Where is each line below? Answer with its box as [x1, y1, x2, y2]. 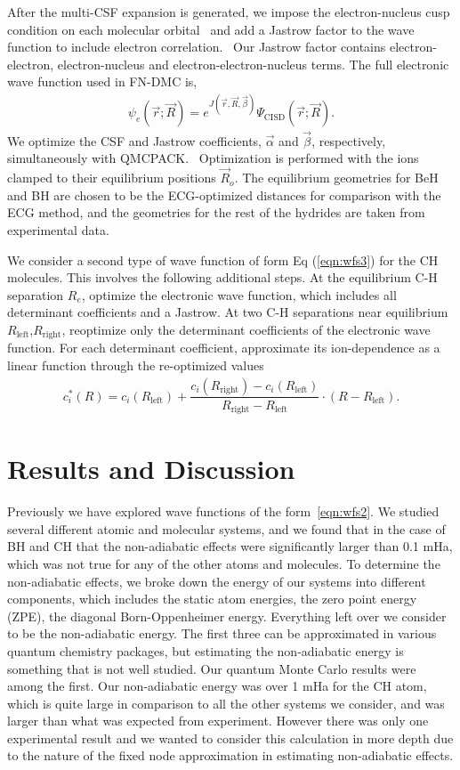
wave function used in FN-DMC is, [7, 72, 198, 91]
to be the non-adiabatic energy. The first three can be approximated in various [7, 624, 437, 643]
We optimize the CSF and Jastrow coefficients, [7, 131, 262, 150]
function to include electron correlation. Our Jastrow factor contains [7, 37, 386, 56]
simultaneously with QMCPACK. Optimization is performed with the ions [7, 149, 419, 167]
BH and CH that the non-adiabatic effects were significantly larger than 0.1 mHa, [7, 537, 453, 555]
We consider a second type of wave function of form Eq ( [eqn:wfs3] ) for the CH [7, 250, 439, 269]
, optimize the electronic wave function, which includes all [81, 285, 397, 304]
